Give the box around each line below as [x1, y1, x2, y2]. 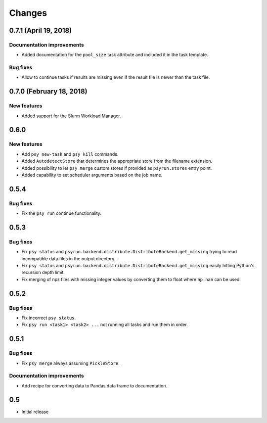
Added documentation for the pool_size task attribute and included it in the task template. [21, 52, 208, 58]
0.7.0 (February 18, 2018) [9, 87, 88, 96]
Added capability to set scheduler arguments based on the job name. [21, 172, 163, 178]
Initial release [21, 409, 49, 415]
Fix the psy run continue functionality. [21, 210, 101, 216]
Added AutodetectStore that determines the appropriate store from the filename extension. [21, 158, 213, 164]
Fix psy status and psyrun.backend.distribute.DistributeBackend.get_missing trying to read [21, 249, 237, 255]
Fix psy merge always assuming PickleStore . [21, 360, 120, 366]
